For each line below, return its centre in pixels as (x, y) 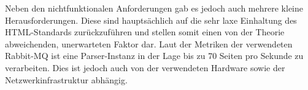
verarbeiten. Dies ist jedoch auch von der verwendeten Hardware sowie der (145, 67)
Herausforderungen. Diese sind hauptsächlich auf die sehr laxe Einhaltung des (151, 20)
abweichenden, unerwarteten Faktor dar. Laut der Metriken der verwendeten (149, 43)
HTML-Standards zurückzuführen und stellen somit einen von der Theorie (145, 32)
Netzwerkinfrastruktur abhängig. (66, 79)
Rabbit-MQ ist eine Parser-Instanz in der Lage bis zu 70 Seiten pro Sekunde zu (154, 56)
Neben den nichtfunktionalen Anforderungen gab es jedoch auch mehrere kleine (154, 8)
